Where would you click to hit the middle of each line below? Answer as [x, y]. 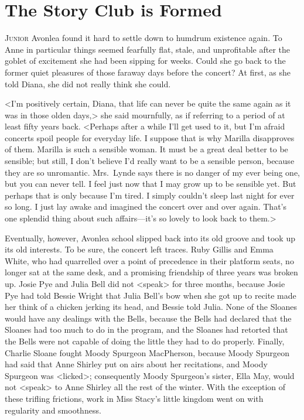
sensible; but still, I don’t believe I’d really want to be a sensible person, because [150, 161]
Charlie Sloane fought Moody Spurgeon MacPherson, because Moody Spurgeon [147, 352]
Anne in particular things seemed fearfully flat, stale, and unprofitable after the [147, 49]
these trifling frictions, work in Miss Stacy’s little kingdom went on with [134, 398]
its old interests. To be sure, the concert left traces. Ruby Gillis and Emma [139, 249]
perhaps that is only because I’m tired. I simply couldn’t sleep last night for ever [150, 195]
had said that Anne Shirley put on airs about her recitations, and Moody [136, 364]
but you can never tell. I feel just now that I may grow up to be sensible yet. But [151, 184]
